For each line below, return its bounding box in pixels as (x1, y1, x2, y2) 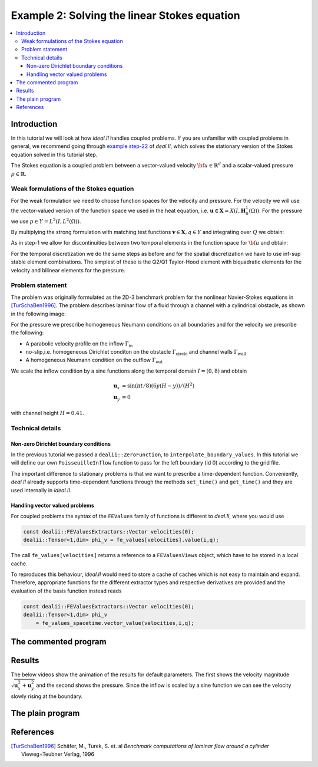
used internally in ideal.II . (11, 486, 72, 493)
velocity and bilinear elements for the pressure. (11, 266, 126, 274)
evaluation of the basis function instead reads (11, 587, 122, 594)
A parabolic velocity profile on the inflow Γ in (25, 340, 133, 348)
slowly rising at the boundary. (11, 693, 83, 700)
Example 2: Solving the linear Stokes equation (11, 9, 241, 22)
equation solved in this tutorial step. (11, 151, 98, 158)
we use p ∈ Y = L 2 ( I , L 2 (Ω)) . (11, 217, 81, 225)
